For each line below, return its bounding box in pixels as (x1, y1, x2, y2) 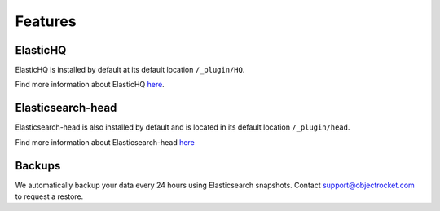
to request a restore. (15, 191, 84, 201)
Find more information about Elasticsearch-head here (15, 137, 195, 147)
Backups (15, 159, 61, 173)
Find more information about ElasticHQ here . (15, 80, 165, 90)
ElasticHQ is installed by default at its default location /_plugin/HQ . (15, 65, 245, 75)
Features (15, 12, 77, 30)
